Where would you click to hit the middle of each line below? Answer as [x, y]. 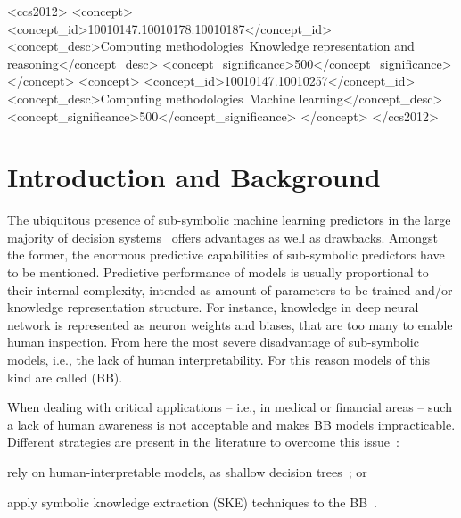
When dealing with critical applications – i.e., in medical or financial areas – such [230, 407]
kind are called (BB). [65, 377]
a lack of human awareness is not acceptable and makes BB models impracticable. [231, 424]
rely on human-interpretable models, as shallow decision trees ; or [187, 472]
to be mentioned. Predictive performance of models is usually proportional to [218, 272]
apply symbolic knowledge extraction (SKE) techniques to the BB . [192, 502]
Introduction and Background [194, 177]
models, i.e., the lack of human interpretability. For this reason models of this [219, 360]
